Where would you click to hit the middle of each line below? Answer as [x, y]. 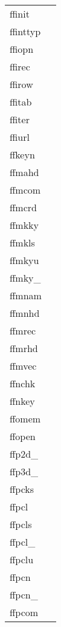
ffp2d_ [24, 454]
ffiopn [22, 49]
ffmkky [24, 225]
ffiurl [20, 137]
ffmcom [25, 190]
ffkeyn [22, 154]
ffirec [20, 66]
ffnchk [23, 383]
